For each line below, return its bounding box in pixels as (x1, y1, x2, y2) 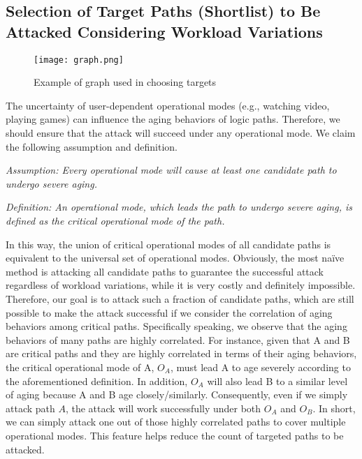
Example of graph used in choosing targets (34, 75, 217, 89)
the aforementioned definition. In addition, (6, 373, 188, 388)
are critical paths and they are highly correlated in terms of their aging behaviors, (6, 346, 357, 361)
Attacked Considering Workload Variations (6, 20, 323, 42)
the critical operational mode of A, (6, 359, 154, 374)
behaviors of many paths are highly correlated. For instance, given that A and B (6, 332, 350, 347)
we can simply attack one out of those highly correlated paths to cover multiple (6, 414, 346, 429)
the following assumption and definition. (6, 139, 178, 153)
